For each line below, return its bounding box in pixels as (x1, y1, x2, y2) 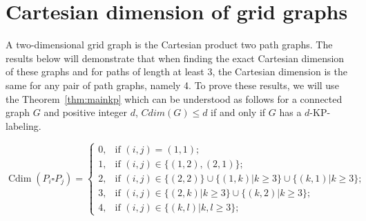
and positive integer (44, 105, 128, 119)
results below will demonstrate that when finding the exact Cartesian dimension (6, 50, 345, 65)
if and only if (211, 105, 266, 119)
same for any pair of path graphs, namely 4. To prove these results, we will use (6, 77, 339, 92)
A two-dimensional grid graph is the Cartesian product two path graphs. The (6, 37, 333, 52)
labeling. (6, 118, 41, 133)
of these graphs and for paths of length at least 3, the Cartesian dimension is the (6, 64, 347, 79)
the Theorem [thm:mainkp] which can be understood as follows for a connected (6, 91, 343, 106)
